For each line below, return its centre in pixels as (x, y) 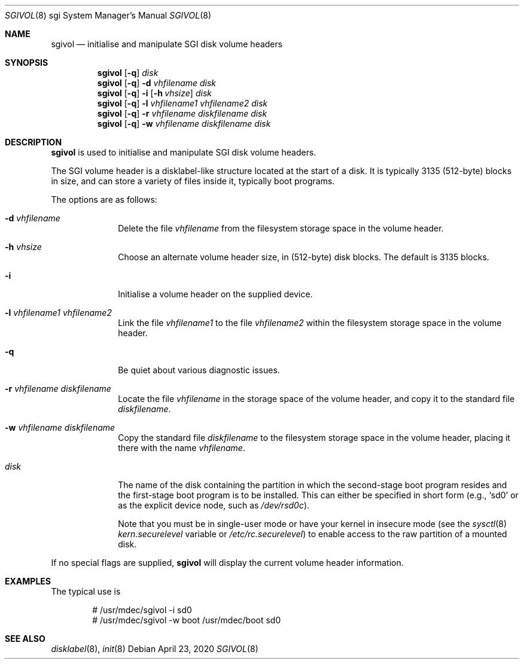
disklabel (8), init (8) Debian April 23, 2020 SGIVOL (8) (155, 649)
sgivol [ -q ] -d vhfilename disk (157, 83)
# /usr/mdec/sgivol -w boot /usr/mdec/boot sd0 (187, 620)
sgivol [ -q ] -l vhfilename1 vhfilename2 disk (182, 103)
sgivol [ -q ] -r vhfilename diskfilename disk (182, 113)
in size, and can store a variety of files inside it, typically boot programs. (193, 181)
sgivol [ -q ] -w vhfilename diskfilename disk (184, 124)
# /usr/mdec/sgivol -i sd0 (142, 610)
